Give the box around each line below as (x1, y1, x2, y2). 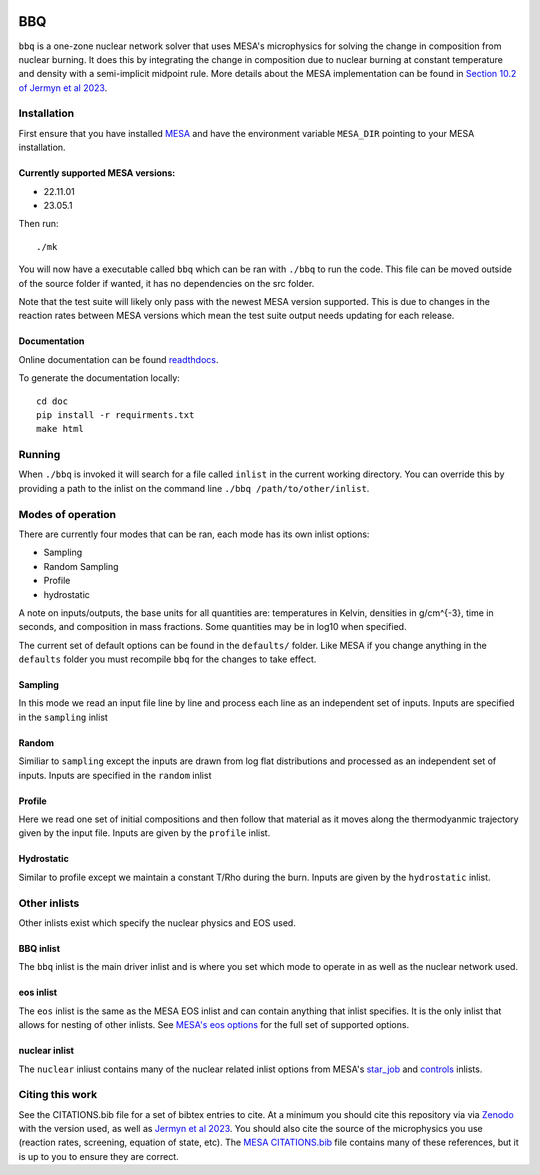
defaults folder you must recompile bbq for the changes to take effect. (18, 653, 317, 665)
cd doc (36, 395, 69, 407)
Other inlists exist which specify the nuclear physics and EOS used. (18, 916, 297, 929)
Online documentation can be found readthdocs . (18, 353, 219, 365)
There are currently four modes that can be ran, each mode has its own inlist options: (18, 528, 370, 540)
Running (18, 448, 61, 462)
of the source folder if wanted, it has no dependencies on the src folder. (18, 277, 315, 289)
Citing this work (18, 1088, 98, 1102)
